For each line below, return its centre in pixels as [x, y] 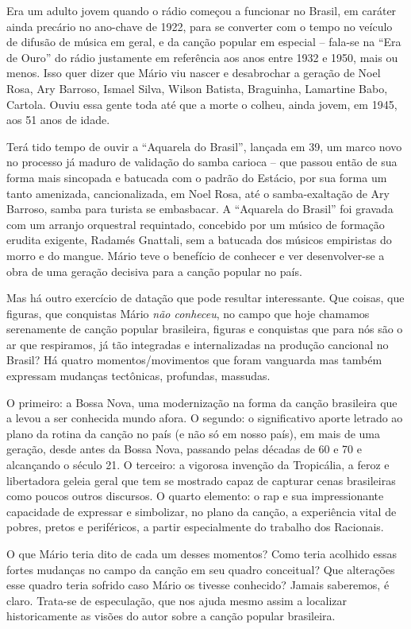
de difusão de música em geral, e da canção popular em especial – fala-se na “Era [204, 42]
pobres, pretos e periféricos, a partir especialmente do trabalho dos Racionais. [195, 527]
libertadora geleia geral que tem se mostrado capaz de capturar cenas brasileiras [201, 480]
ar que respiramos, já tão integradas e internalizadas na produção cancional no [198, 344]
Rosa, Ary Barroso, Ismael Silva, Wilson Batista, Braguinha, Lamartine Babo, [197, 88]
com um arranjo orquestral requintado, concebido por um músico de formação [196, 224]
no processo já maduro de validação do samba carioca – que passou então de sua [202, 162]
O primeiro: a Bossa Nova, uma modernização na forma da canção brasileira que [202, 402]
